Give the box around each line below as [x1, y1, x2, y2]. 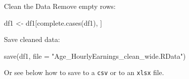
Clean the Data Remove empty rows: [4, 1, 116, 11]
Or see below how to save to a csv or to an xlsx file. [4, 67, 164, 78]
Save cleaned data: [4, 34, 60, 44]
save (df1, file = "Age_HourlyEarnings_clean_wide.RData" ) [4, 50, 186, 61]
